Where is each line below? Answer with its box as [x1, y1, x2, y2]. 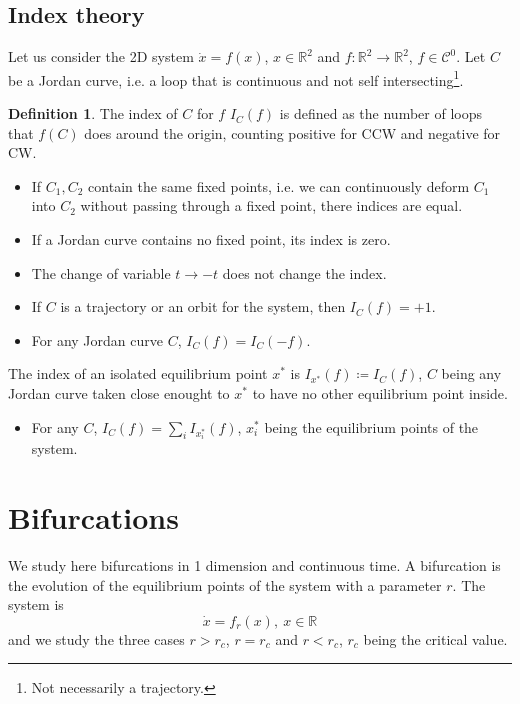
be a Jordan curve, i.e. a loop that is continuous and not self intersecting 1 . [8, 66, 464, 90]
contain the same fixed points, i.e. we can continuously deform [88, 175, 470, 196]
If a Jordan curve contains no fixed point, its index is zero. [31, 229, 391, 250]
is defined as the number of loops [279, 103, 482, 124]
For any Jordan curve [31, 329, 163, 350]
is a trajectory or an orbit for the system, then [60, 296, 346, 317]
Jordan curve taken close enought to [8, 382, 230, 403]
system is [8, 594, 64, 615]
